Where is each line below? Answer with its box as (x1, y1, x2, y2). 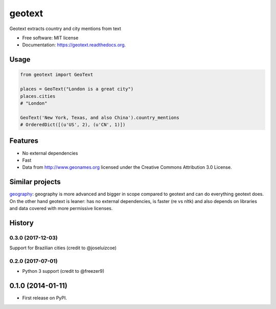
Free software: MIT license (22, 35, 79, 41)
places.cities (20, 93, 56, 99)
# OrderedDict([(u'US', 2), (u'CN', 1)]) (20, 122, 126, 127)
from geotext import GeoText (20, 72, 94, 78)
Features (9, 137, 38, 145)
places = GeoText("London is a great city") (20, 86, 134, 92)
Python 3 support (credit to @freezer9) (22, 268, 105, 274)
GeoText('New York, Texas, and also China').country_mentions (20, 115, 179, 120)
